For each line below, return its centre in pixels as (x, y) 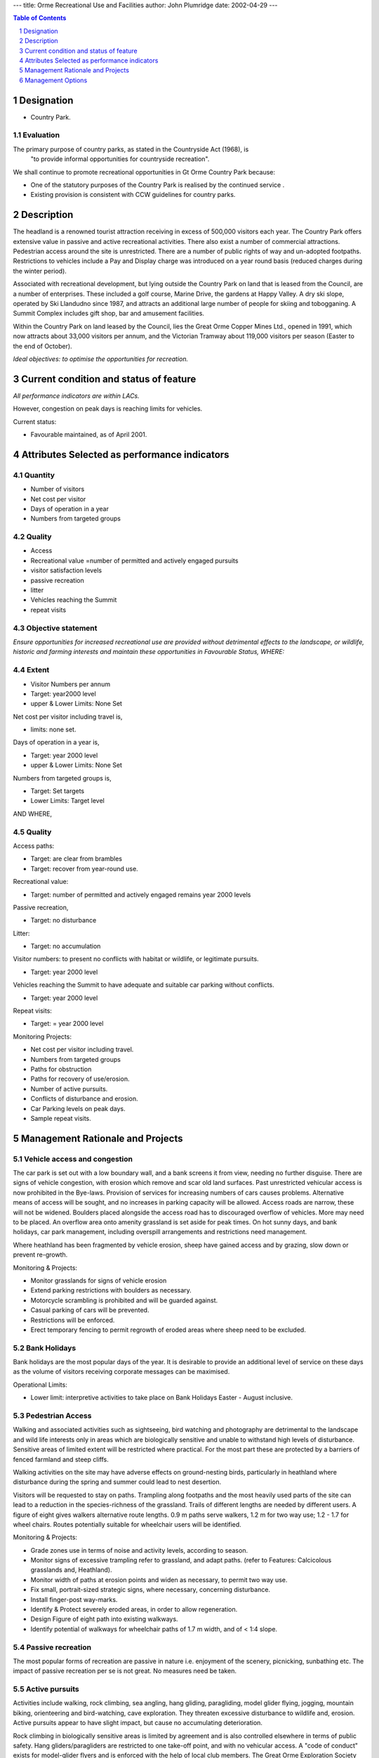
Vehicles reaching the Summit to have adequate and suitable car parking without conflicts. (144, 985)
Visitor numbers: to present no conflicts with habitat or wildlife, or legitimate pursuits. (136, 959)
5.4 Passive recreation (52, 1647)
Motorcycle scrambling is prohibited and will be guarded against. (124, 1300)
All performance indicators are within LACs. (76, 396)
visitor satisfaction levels (66, 570)
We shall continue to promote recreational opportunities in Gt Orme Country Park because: (144, 172)
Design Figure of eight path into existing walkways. (104, 1619)
